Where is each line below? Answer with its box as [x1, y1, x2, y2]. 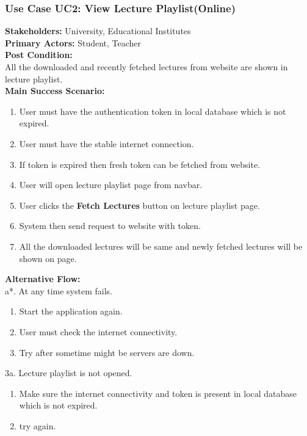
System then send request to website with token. [19, 219, 201, 232]
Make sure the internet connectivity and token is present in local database [19, 387, 297, 399]
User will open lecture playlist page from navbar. [19, 178, 203, 191]
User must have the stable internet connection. [19, 137, 194, 150]
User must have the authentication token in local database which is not [19, 104, 286, 117]
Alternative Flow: [5, 272, 81, 285]
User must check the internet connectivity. [19, 325, 178, 338]
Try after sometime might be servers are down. [19, 346, 195, 358]
